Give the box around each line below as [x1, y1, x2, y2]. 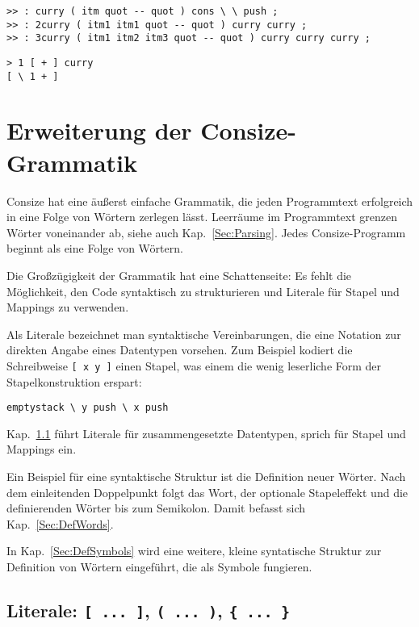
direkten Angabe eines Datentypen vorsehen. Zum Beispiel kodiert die [6, 341, 353, 358]
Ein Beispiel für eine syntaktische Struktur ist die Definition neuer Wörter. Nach [6, 468, 406, 485]
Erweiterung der [6, 114, 192, 147]
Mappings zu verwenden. [6, 299, 129, 316]
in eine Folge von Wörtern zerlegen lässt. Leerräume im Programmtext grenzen [6, 208, 398, 225]
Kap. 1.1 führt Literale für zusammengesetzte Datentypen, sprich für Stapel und [6, 424, 406, 441]
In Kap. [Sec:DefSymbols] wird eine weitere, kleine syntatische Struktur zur [6, 542, 382, 559]
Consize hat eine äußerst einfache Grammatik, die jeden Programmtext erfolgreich [6, 192, 413, 209]
